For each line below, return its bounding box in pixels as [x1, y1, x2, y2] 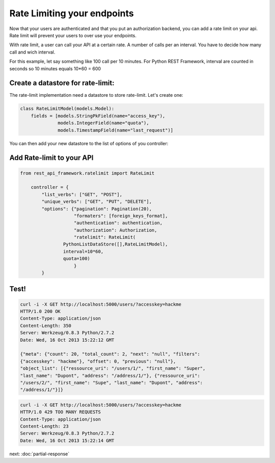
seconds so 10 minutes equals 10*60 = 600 [9, 65, 101, 71]
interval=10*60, [63, 249, 104, 254]
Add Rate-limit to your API [9, 153, 94, 162]
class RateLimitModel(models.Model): [20, 106, 115, 112]
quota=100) [63, 256, 90, 262]
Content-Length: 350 [20, 322, 71, 329]
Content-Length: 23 [20, 423, 69, 429]
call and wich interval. [9, 49, 56, 55]
